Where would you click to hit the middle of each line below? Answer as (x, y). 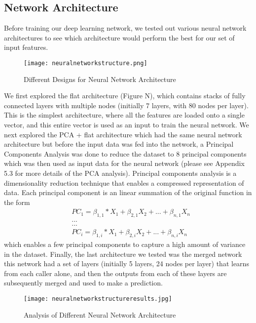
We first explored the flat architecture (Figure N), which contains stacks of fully (125, 96)
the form (17, 202)
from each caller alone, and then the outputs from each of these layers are (115, 273)
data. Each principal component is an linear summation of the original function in (128, 192)
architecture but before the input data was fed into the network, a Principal (119, 144)
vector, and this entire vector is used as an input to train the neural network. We (127, 125)
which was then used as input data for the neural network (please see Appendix (124, 163)
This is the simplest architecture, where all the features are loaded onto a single (124, 115)
